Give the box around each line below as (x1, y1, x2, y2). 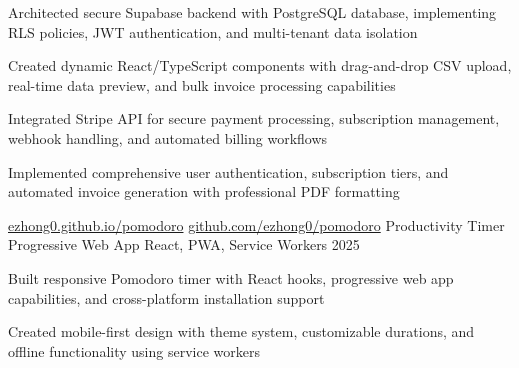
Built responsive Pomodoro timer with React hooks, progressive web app (8, 267, 454, 288)
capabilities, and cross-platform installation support (8, 287, 325, 308)
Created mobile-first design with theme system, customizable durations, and (8, 321, 475, 342)
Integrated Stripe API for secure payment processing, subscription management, (8, 108, 500, 129)
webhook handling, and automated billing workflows (8, 127, 328, 148)
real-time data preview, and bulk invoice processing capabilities (8, 74, 396, 95)
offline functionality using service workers (8, 340, 260, 361)
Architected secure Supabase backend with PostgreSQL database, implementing (8, 2, 497, 22)
